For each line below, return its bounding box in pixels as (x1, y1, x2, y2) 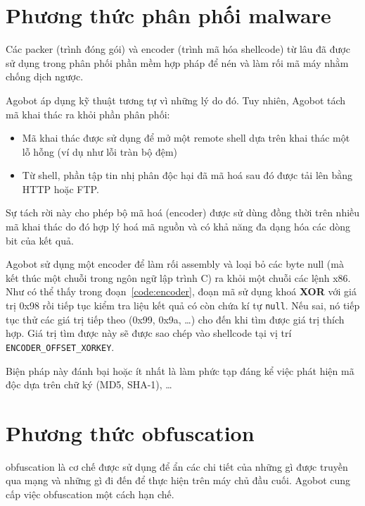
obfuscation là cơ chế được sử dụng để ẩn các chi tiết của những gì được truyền (6, 459, 348, 474)
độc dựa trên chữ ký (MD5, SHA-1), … (6, 377, 172, 392)
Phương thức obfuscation (6, 418, 255, 447)
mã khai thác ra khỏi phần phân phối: (6, 106, 170, 121)
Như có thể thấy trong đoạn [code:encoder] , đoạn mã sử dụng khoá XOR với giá (6, 284, 357, 299)
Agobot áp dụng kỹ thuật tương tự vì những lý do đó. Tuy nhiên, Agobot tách (6, 92, 346, 107)
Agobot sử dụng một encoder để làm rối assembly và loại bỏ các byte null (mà (6, 257, 344, 271)
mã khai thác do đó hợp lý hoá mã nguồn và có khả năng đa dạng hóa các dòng (6, 219, 351, 234)
